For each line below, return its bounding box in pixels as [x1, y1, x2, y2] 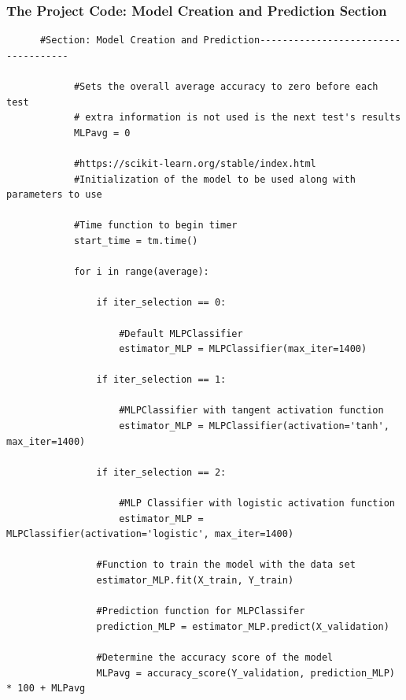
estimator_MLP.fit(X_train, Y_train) [96, 575, 294, 586]
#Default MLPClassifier [119, 328, 243, 339]
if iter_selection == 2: [96, 466, 227, 478]
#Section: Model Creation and [39, 35, 198, 46]
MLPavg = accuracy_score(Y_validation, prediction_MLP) [96, 667, 395, 679]
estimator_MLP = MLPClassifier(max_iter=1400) [119, 343, 367, 355]
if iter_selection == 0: [96, 297, 227, 309]
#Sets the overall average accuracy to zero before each [73, 81, 378, 92]
